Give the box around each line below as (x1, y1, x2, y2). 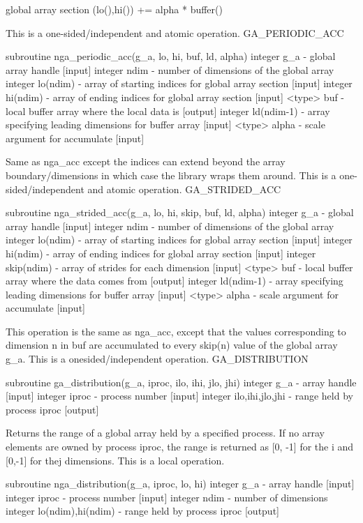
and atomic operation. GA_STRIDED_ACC (87, 181, 281, 196)
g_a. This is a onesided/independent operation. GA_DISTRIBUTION (6, 351, 309, 366)
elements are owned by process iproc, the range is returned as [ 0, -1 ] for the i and (6, 439, 354, 454)
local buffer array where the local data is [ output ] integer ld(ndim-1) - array (6, 103, 330, 118)
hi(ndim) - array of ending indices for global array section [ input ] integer (6, 245, 316, 260)
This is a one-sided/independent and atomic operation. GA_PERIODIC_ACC (6, 25, 344, 40)
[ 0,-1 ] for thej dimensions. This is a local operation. (6, 453, 225, 467)
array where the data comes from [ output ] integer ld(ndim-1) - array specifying (6, 273, 343, 288)
